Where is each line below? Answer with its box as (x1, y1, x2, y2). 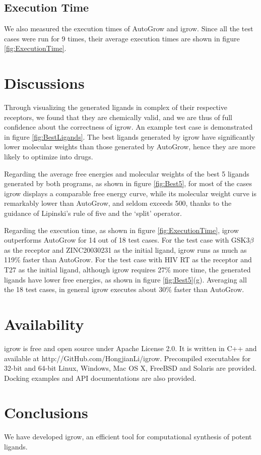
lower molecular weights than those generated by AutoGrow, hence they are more (4, 141, 255, 152)
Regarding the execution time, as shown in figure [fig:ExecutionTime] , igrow (4, 224, 239, 235)
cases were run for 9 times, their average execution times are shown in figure (4, 33, 240, 43)
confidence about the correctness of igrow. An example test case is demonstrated (4, 122, 253, 132)
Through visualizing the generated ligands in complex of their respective (4, 102, 227, 112)
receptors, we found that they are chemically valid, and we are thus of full (4, 111, 232, 122)
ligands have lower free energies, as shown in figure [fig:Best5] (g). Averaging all (4, 274, 247, 285)
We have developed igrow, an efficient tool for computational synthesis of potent (4, 431, 252, 442)
